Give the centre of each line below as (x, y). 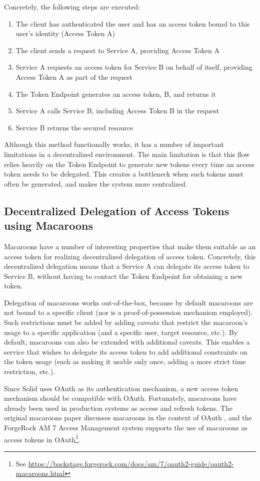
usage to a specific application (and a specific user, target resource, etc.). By (121, 332)
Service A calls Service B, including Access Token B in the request (117, 111)
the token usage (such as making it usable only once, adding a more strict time (125, 361)
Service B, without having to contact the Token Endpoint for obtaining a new (123, 276)
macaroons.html (40, 473)
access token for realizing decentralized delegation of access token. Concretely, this (130, 256)
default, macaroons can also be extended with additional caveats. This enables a (127, 342)
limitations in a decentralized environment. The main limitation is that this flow (127, 154)
